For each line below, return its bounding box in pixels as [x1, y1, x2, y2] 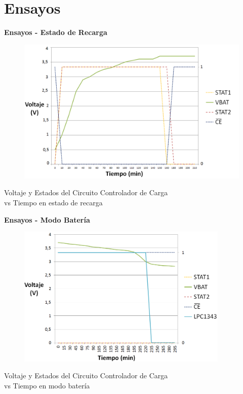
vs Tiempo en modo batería [4, 380, 90, 391]
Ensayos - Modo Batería [4, 214, 90, 225]
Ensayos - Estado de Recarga [4, 27, 107, 38]
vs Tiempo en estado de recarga [4, 197, 103, 208]
